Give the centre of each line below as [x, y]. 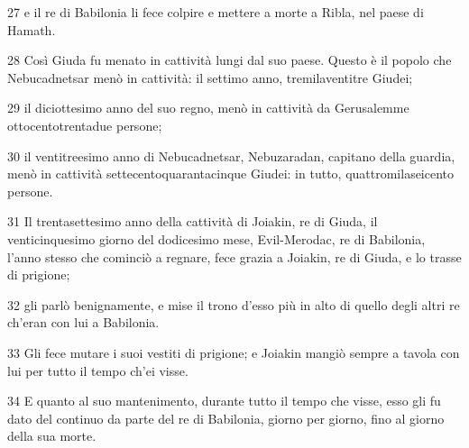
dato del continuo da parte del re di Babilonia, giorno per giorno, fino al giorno [226, 418]
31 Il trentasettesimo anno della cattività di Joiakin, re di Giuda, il [193, 221]
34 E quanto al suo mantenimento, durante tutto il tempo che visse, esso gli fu [224, 401]
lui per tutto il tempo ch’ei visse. [98, 370]
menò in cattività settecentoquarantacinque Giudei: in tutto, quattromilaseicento [231, 174]
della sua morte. [52, 436]
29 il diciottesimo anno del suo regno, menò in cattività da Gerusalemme [208, 108]
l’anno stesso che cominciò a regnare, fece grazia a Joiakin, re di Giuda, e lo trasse [234, 256]
